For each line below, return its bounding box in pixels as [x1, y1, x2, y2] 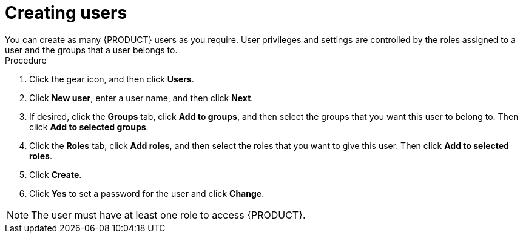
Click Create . [29, 169, 82, 180]
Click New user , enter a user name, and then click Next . [29, 92, 254, 103]
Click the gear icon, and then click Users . [29, 73, 194, 84]
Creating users [5, 2, 127, 23]
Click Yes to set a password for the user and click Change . [29, 188, 265, 199]
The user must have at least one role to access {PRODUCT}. [31, 208, 306, 221]
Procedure [5, 55, 47, 65]
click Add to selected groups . [29, 121, 149, 132]
